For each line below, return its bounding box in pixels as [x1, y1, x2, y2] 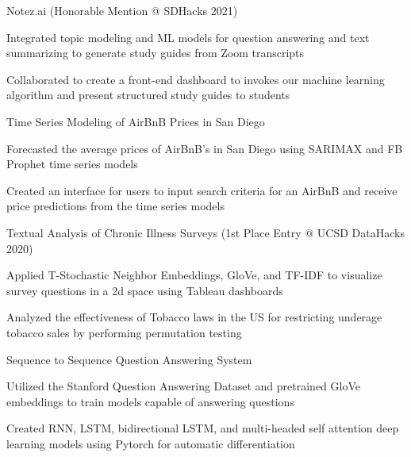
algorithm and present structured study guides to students [6, 86, 290, 103]
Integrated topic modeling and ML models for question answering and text [6, 29, 370, 45]
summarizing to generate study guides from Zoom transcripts [6, 44, 305, 61]
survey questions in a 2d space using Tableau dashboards [6, 282, 283, 298]
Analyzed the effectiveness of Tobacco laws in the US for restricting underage [6, 309, 382, 325]
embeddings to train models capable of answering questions [6, 393, 294, 409]
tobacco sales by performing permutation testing [6, 324, 242, 340]
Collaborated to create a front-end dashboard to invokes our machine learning [6, 71, 385, 87]
